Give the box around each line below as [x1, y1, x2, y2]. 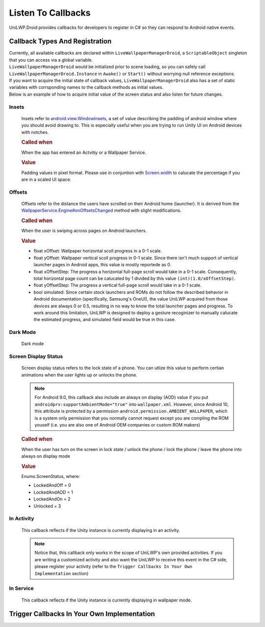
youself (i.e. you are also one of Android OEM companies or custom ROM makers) [34, 422, 201, 427]
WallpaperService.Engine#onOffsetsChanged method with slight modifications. [21, 207, 182, 213]
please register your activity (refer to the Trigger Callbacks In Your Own [34, 564, 192, 570]
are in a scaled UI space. [21, 176, 72, 182]
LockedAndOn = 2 [33, 496, 71, 502]
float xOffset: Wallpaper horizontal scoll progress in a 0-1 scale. [33, 248, 162, 254]
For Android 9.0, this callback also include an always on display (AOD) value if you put [34, 395, 209, 401]
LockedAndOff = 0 [33, 482, 71, 488]
